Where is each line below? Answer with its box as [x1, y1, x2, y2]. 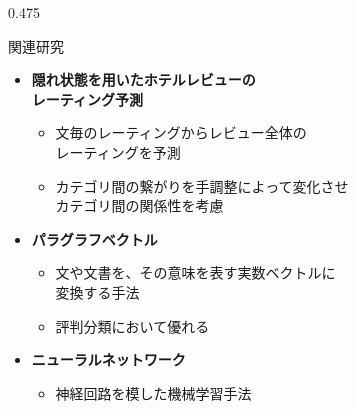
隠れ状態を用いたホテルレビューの [31, 69, 256, 90]
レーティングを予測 [55, 141, 181, 162]
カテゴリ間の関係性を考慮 [55, 195, 224, 216]
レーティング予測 [31, 88, 143, 109]
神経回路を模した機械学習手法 [55, 382, 252, 403]
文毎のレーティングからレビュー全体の [55, 122, 307, 143]
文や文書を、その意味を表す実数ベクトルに [55, 262, 336, 283]
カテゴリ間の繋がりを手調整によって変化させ [55, 175, 349, 196]
